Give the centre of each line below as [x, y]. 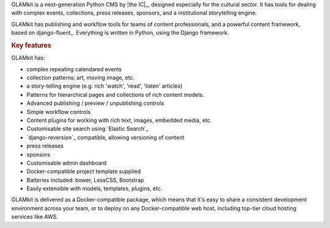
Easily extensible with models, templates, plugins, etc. [94, 188]
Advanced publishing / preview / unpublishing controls [95, 103]
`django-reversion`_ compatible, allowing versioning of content [105, 137]
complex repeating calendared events [74, 69]
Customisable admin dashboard [67, 163]
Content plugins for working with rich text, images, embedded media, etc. [119, 120]
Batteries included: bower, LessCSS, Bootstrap [85, 180]
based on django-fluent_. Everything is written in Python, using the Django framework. [120, 33]
